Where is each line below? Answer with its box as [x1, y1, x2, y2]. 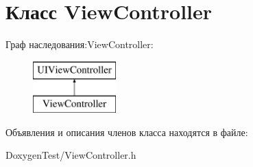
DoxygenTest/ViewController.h [5, 148, 136, 162]
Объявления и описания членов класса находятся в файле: [5, 124, 248, 139]
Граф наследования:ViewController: [5, 37, 154, 52]
